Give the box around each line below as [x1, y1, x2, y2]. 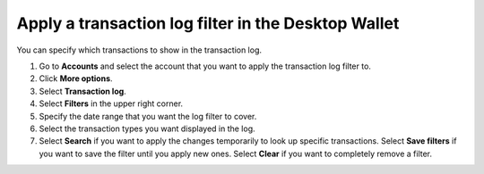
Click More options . [39, 73, 113, 84]
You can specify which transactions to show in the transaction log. [16, 45, 263, 55]
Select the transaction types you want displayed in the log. [39, 123, 255, 134]
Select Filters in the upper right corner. [39, 98, 184, 109]
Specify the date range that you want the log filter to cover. [39, 111, 257, 121]
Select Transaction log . [39, 86, 127, 96]
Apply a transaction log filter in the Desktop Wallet [16, 13, 400, 33]
